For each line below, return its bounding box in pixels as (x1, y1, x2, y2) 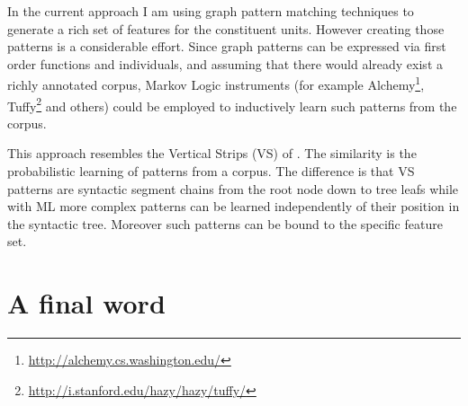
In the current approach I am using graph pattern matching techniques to (7, 2, 414, 20)
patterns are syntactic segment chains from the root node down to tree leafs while (7, 179, 459, 198)
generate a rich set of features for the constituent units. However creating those (7, 19, 445, 38)
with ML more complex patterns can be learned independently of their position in (7, 197, 460, 216)
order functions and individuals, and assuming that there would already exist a (7, 54, 443, 73)
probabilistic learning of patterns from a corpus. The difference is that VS (7, 162, 415, 181)
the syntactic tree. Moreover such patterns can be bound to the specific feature (7, 214, 443, 233)
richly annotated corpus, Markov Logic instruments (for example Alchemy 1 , (7, 73, 425, 94)
